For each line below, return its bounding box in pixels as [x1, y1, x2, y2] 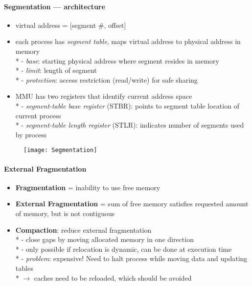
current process [15, 110, 61, 120]
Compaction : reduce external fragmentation [15, 224, 152, 235]
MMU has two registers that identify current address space [15, 91, 192, 101]
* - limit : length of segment [15, 65, 97, 75]
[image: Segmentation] [23, 147, 97, 154]
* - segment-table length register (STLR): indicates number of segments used [15, 120, 244, 130]
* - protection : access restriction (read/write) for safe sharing [15, 74, 198, 85]
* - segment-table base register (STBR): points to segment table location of [15, 100, 239, 110]
